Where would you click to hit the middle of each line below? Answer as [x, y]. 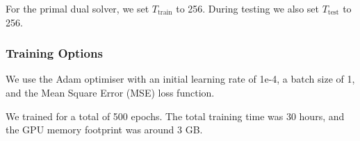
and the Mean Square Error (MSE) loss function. [110, 92]
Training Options [54, 53]
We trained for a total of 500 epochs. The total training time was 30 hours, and [175, 116]
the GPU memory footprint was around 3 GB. [104, 130]
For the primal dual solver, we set [77, 8]
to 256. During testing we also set [247, 8]
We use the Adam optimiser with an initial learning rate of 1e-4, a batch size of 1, [180, 79]
